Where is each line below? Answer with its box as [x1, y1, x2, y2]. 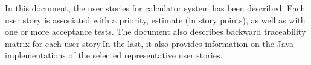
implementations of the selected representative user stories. [5, 49, 223, 61]
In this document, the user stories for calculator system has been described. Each [5, 2, 306, 14]
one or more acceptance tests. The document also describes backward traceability [5, 25, 306, 38]
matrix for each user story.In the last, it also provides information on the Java [5, 37, 293, 49]
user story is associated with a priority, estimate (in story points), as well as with [5, 13, 306, 26]
